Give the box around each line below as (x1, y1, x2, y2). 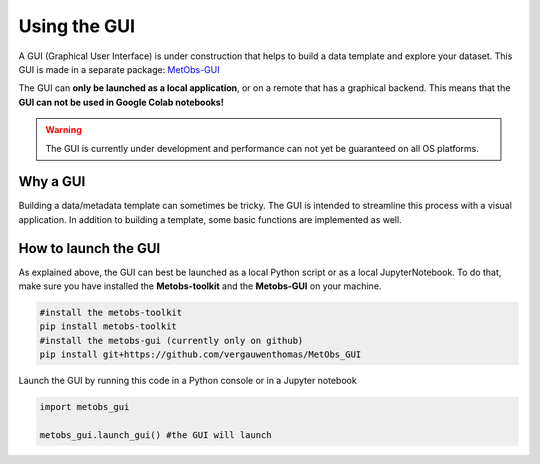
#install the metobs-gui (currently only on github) (39, 335, 304, 346)
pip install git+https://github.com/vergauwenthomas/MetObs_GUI (39, 349, 362, 360)
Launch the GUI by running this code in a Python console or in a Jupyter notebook (18, 375, 357, 387)
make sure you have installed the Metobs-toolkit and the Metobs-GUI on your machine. (18, 280, 382, 292)
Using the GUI (18, 15, 135, 37)
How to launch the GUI (18, 240, 161, 257)
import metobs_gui (39, 401, 130, 413)
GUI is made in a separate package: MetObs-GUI (18, 63, 220, 75)
